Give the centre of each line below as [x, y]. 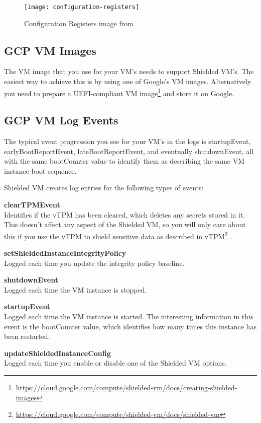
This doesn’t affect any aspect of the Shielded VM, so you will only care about [125, 224]
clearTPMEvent [32, 205]
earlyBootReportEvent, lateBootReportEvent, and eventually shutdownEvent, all [129, 151]
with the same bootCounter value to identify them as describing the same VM [124, 161]
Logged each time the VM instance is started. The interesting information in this [129, 316]
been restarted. [27, 336]
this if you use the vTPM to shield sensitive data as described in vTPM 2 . [118, 235]
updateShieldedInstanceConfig [57, 353]
